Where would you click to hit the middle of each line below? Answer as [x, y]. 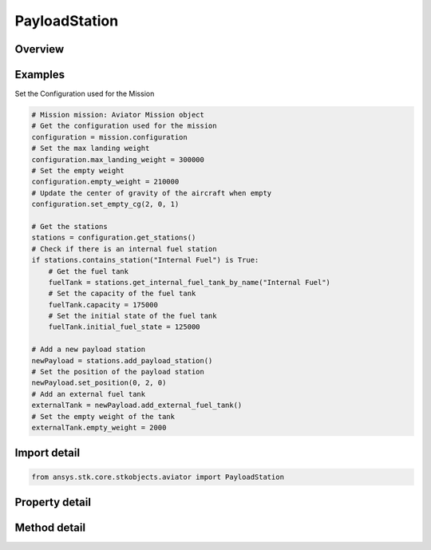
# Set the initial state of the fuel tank [132, 316]
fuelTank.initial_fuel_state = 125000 [124, 327]
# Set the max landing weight [91, 148]
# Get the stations [69, 226]
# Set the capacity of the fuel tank [122, 294]
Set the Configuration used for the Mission [85, 94]
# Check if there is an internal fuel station [124, 249]
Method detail [50, 528]
